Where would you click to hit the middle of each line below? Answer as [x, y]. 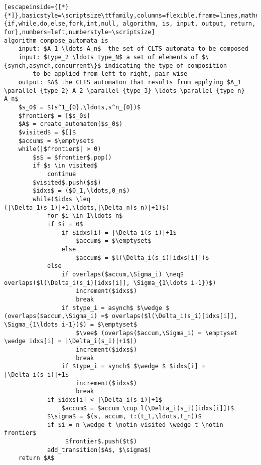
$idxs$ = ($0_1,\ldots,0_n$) [81, 191]
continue [61, 174]
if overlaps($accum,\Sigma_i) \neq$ [122, 274]
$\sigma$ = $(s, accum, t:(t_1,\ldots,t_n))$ [124, 417]
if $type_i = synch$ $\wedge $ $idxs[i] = [133, 366]
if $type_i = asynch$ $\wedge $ [115, 308]
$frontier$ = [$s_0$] [54, 116]
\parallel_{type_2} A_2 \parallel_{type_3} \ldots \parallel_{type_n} [124, 91]
